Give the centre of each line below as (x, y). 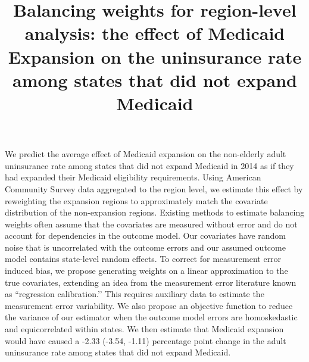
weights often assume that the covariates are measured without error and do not (151, 224)
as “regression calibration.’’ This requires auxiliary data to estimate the (135, 294)
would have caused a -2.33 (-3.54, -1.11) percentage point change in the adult (146, 340)
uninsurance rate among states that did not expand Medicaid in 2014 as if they (149, 165)
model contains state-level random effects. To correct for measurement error (143, 259)
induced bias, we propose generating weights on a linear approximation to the (146, 271)
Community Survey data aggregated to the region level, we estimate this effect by (154, 188)
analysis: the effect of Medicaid (155, 33)
